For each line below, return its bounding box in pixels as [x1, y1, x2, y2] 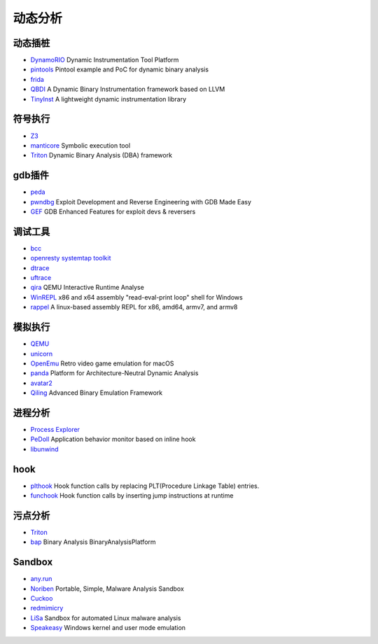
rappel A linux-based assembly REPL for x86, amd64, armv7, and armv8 [30, 303, 238, 311]
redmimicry [30, 604, 64, 612]
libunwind [30, 444, 59, 453]
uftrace [30, 274, 52, 282]
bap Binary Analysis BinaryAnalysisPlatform [30, 538, 157, 546]
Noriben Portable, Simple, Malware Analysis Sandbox [30, 584, 185, 593]
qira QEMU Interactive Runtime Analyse [30, 283, 145, 292]
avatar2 [30, 379, 52, 387]
